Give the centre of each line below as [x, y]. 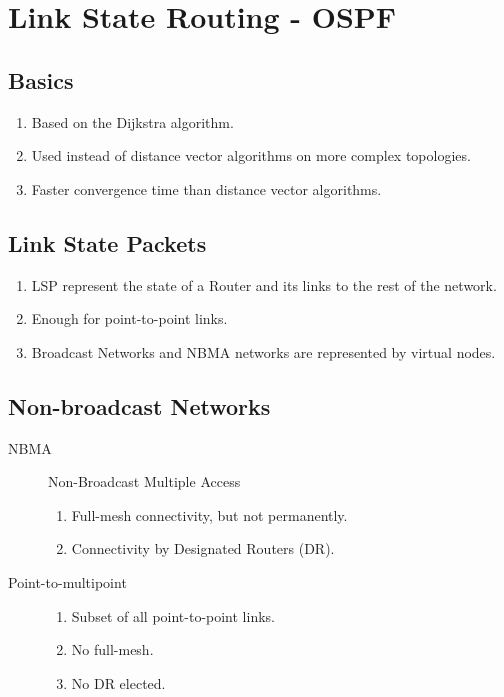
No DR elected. [118, 682]
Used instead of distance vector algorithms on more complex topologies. [251, 155]
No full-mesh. [112, 649]
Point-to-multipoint [67, 581]
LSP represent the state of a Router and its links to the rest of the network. [264, 284]
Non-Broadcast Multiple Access [144, 481]
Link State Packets [107, 242]
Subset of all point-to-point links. [173, 615]
